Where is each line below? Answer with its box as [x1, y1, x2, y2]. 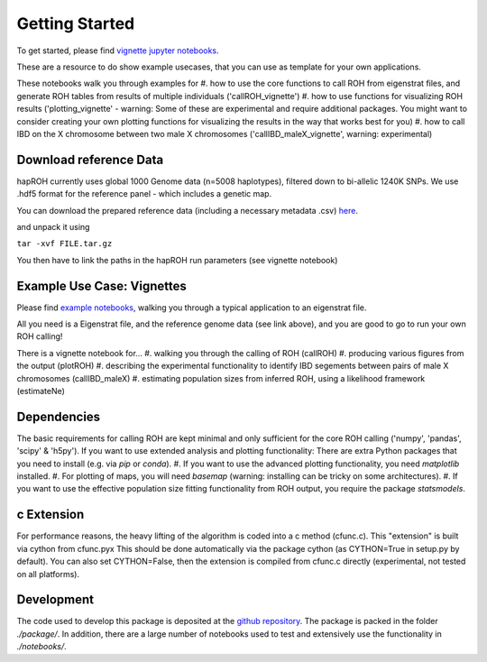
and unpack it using [16, 221, 90, 232]
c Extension [16, 507, 85, 522]
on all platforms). [16, 568, 80, 579]
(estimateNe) [16, 386, 65, 396]
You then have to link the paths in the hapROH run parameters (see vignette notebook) [16, 254, 338, 265]
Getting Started [16, 14, 135, 33]
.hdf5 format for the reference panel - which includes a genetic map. [16, 188, 272, 199]
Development [16, 592, 95, 608]
